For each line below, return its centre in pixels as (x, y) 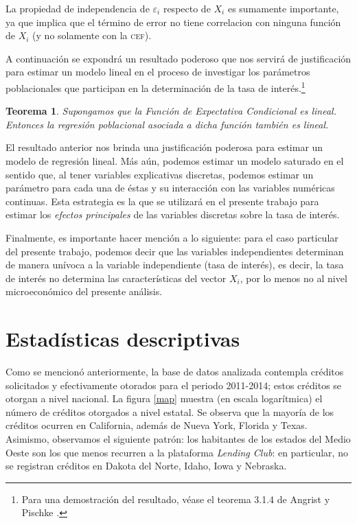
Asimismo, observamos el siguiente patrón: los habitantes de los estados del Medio (178, 439)
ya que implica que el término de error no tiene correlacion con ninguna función (173, 22)
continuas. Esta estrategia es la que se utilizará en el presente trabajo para (162, 201)
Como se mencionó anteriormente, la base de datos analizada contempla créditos (175, 372)
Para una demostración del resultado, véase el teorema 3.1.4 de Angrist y (176, 499)
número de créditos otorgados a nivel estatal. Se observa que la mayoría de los (170, 411)
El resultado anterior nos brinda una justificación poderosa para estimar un (164, 147)
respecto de (187, 8)
